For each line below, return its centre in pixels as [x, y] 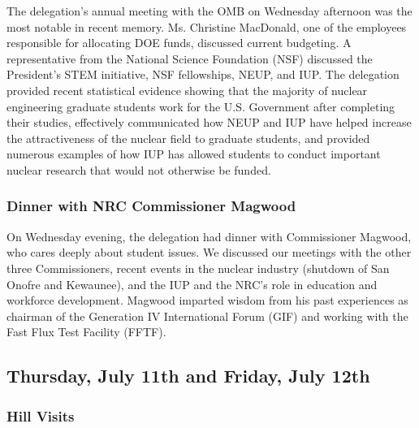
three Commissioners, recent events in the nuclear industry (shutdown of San [198, 268]
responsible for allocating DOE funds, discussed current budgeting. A [179, 43]
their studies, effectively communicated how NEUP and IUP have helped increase [209, 122]
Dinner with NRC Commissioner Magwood [151, 206]
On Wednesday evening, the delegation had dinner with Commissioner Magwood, [209, 236]
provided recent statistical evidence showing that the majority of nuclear [187, 90]
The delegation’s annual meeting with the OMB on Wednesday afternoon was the [209, 11]
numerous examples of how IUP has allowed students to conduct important [194, 154]
